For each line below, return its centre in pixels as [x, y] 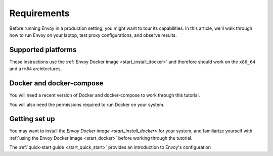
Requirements [40, 13]
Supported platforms [43, 50]
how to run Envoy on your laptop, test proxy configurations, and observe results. [93, 35]
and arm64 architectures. [36, 69]
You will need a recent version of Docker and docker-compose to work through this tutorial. [105, 95]
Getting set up [32, 119]
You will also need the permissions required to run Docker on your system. [87, 105]
